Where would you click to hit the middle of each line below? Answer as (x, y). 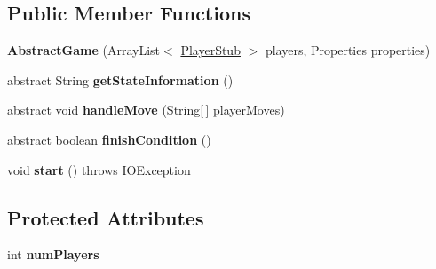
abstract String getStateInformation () (120, 79)
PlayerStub (210, 50)
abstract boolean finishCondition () (109, 139)
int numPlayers (53, 254)
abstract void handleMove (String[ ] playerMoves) (146, 110)
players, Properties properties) (348, 50)
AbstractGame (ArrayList (84, 50)
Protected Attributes (106, 217)
